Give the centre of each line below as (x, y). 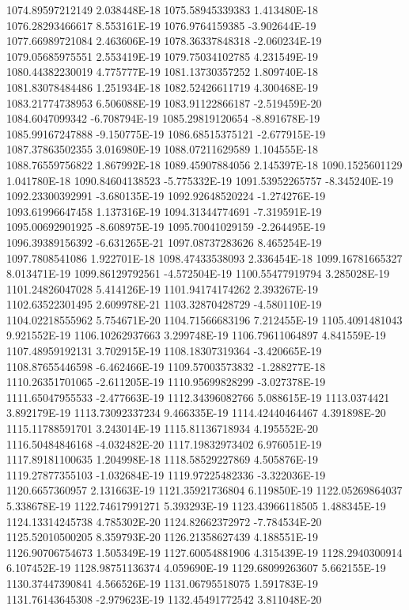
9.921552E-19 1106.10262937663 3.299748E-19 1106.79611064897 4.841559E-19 (196, 335)
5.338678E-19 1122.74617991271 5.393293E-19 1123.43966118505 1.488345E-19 (196, 506)
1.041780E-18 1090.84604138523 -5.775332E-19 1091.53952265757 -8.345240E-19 (200, 180)
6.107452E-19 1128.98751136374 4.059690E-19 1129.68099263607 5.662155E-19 (196, 568)
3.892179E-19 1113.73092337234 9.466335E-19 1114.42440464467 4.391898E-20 (196, 413)
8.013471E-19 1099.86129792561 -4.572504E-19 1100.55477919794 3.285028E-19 (198, 273)
